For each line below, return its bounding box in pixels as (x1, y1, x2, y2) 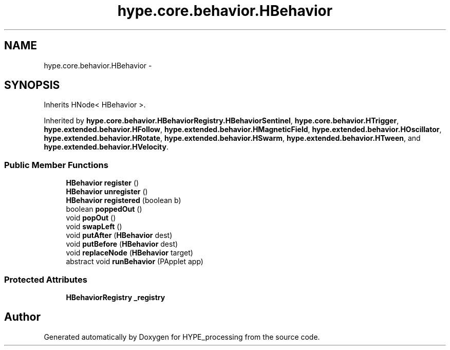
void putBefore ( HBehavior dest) (66, 240, 178, 249)
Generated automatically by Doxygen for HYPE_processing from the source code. (44, 332, 320, 341)
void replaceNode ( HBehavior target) (66, 248, 193, 257)
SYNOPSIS (4, 79, 60, 92)
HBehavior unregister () (66, 187, 148, 196)
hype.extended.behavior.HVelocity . (44, 142, 168, 152)
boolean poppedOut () (66, 205, 142, 214)
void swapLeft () (66, 222, 122, 231)
